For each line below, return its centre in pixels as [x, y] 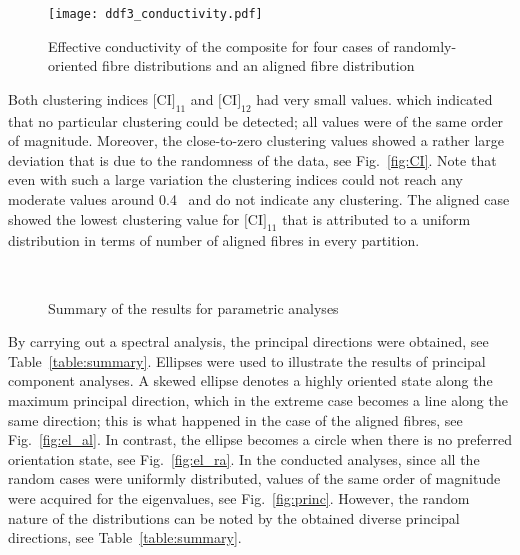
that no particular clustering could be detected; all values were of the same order [256, 120]
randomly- [425, 45]
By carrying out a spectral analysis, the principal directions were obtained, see [248, 341]
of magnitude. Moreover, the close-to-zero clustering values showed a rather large [256, 140]
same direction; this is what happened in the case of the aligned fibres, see [235, 419]
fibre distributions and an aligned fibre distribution [258, 65]
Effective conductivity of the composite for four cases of [218, 45]
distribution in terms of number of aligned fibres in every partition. [214, 240]
